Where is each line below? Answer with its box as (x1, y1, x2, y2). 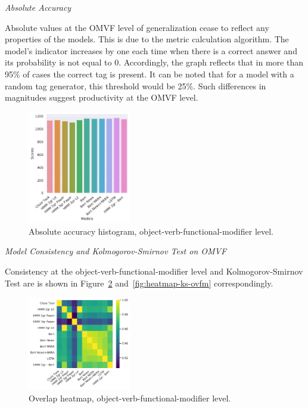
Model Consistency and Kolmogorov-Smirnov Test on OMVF (5, 245, 227, 257)
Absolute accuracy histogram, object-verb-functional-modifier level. (29, 225, 273, 237)
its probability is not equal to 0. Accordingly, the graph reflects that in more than (5, 56, 303, 68)
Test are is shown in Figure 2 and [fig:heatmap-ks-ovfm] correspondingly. (5, 276, 273, 289)
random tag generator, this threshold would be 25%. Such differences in (5, 79, 266, 92)
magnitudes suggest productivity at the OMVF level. (5, 91, 198, 104)
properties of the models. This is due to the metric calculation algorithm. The (5, 33, 289, 45)
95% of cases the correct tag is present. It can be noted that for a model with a (5, 67, 294, 80)
